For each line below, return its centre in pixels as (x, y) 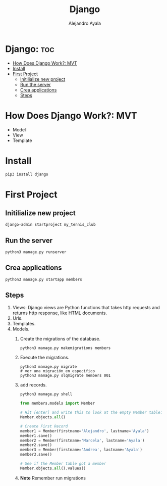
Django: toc (30, 49)
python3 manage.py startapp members (44, 279)
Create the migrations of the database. (60, 338)
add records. (33, 385)
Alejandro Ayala (85, 23)
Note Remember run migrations (53, 478)
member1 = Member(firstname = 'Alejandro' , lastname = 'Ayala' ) (85, 431)
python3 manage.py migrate (48, 367)
